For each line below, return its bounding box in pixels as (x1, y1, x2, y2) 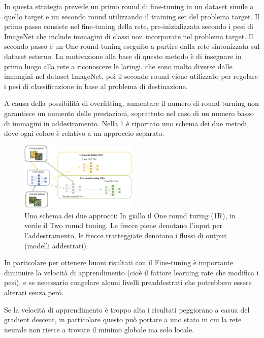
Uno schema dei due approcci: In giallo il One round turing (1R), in (24, 210, 236, 220)
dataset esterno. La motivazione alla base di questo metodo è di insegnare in (4, 50, 242, 61)
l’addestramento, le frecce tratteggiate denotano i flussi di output (24, 230, 227, 241)
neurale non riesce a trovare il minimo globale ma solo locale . (4, 324, 194, 334)
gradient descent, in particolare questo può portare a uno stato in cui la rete (4, 314, 242, 325)
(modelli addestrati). (24, 240, 88, 250)
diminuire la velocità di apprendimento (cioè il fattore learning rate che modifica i (4, 267, 259, 277)
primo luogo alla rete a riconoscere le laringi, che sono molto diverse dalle (4, 61, 233, 71)
